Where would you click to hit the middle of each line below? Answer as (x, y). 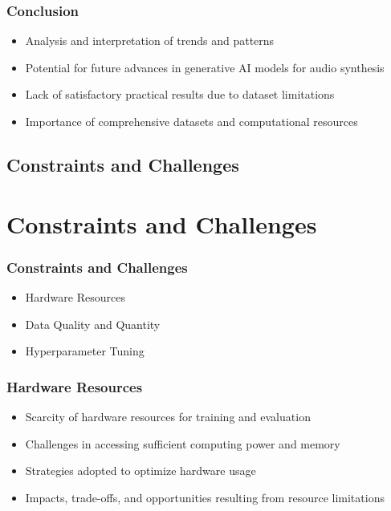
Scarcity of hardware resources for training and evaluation (168, 416)
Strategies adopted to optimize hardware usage (141, 470)
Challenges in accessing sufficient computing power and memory (183, 443)
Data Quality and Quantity (93, 324)
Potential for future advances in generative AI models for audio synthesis (205, 67)
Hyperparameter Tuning (85, 351)
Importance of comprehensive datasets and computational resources (191, 121)
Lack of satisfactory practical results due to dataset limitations (180, 94)
